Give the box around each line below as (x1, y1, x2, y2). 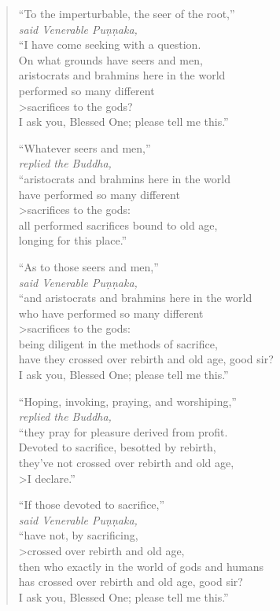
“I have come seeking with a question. (18, 36, 201, 53)
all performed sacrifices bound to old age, (18, 216, 218, 233)
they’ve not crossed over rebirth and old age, (18, 455, 234, 471)
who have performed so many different (18, 304, 204, 321)
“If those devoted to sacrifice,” (18, 496, 165, 513)
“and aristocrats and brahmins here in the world (18, 289, 252, 306)
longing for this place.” (18, 232, 127, 248)
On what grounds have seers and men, (18, 51, 203, 68)
